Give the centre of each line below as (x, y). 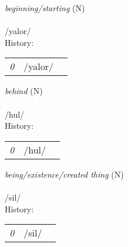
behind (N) (24, 91)
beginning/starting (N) (45, 8)
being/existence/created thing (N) (64, 174)
